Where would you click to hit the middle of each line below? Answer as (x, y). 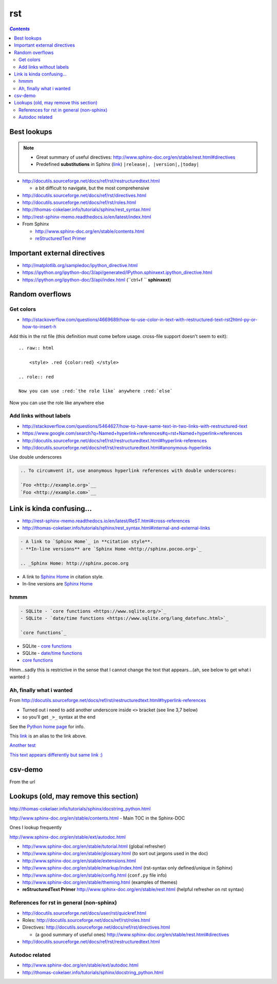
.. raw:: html (36, 348)
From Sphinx (36, 224)
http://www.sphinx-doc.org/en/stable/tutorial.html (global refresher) (94, 846)
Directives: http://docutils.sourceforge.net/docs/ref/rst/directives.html (96, 928)
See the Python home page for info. (47, 726)
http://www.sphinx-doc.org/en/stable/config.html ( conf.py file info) (94, 875)
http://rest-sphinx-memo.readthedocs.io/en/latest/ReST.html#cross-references (106, 521)
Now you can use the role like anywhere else (57, 403)
